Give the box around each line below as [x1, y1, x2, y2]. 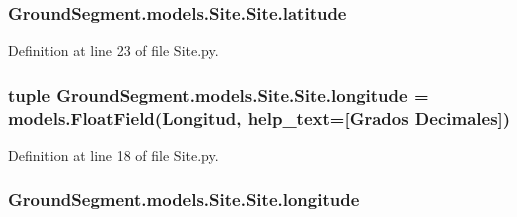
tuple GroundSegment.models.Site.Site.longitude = [8, 82, 429, 107]
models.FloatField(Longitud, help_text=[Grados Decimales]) [8, 105, 511, 130]
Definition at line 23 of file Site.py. [8, 40, 219, 61]
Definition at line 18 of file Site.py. [8, 144, 219, 165]
